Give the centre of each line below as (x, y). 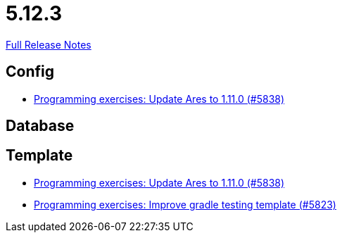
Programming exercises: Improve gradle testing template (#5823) (185, 204)
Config (30, 72)
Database (40, 126)
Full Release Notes (49, 44)
